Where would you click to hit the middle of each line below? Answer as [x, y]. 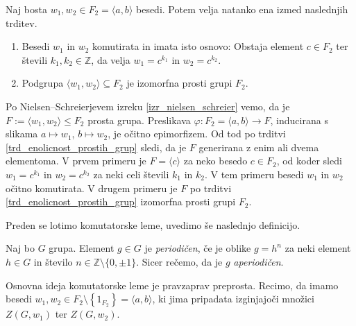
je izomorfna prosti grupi [179, 83]
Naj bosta [26, 9]
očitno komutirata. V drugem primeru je [92, 188]
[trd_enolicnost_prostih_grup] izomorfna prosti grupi [121, 201]
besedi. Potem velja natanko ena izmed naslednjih [242, 9]
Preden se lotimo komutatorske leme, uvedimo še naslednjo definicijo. [153, 224]
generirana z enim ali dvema [259, 147]
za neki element [318, 248]
